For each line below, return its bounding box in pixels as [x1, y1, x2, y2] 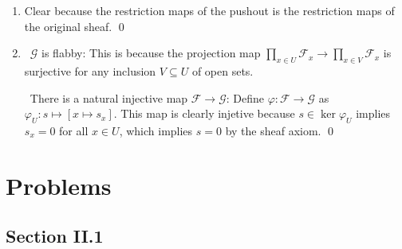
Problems [6, 169, 112, 201]
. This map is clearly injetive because [113, 105, 295, 122]
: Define [226, 89, 265, 106]
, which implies [119, 122, 193, 138]
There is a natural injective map [30, 89, 188, 106]
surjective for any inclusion [24, 62, 156, 79]
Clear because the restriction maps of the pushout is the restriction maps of [24, 2, 395, 18]
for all [59, 122, 89, 138]
